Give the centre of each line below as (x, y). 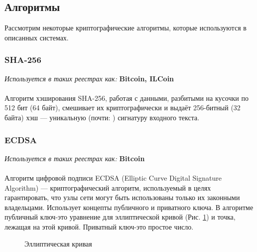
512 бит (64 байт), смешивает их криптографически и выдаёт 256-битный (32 (123, 108)
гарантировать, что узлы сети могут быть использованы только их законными (122, 197)
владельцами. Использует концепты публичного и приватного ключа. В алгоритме (129, 207)
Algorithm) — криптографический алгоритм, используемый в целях (108, 187)
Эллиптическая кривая (58, 243)
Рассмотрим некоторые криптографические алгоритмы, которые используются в (126, 28)
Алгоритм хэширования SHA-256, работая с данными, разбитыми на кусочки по (127, 98)
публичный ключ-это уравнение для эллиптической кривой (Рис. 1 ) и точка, (120, 217)
